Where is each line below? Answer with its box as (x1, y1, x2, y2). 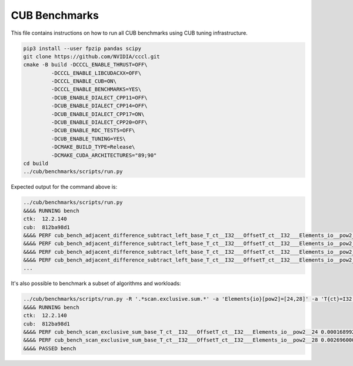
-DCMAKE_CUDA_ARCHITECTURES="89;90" (51, 152, 157, 159)
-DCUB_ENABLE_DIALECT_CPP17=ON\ (51, 110, 145, 117)
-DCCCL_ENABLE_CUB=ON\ (51, 78, 117, 85)
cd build (23, 160, 49, 167)
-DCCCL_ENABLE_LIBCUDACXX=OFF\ (51, 69, 141, 76)
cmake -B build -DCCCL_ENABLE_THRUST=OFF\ (23, 62, 148, 68)
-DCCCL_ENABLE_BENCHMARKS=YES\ (51, 86, 141, 93)
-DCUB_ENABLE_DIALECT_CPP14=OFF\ (51, 103, 148, 109)
